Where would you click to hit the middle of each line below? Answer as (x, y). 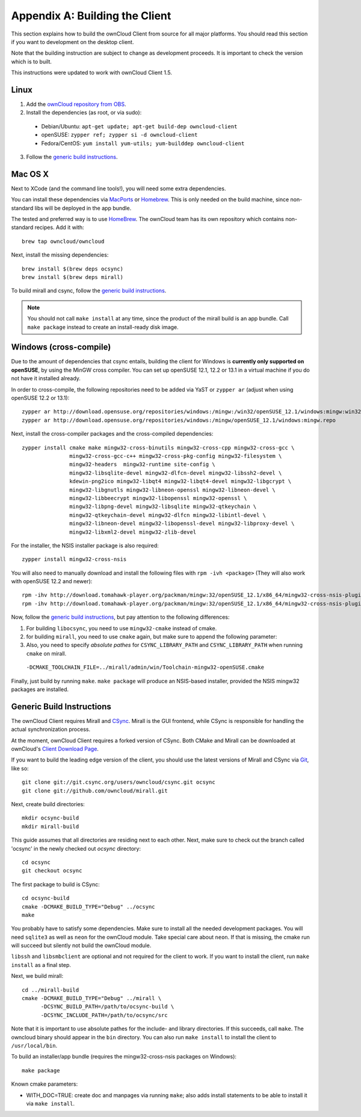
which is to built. (32, 61)
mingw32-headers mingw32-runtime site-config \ (143, 465)
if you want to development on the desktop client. (73, 42)
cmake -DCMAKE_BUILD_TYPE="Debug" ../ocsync (89, 906)
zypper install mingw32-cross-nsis (74, 559)
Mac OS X (30, 174)
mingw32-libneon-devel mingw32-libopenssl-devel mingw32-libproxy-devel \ (182, 524)
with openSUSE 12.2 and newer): (52, 581)
